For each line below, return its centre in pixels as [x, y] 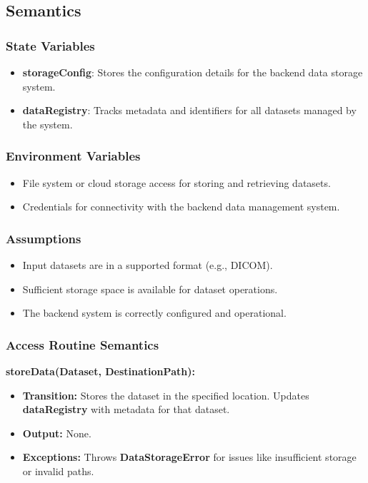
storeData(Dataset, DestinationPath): [100, 371]
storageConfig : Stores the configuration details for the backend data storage [193, 72]
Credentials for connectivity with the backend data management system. [181, 207]
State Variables [50, 45]
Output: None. [57, 433]
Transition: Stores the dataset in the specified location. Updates [166, 395]
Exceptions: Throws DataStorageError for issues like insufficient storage [189, 457]
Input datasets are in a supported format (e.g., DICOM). [148, 265]
